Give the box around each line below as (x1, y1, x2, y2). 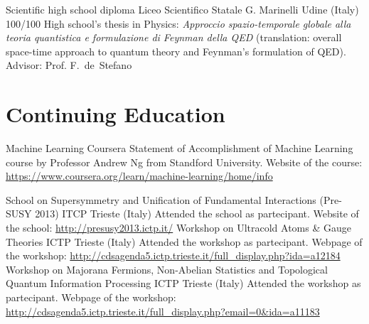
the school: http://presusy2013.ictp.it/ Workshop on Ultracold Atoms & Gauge (6, 220, 351, 235)
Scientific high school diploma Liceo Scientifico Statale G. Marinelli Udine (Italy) (6, 2, 359, 16)
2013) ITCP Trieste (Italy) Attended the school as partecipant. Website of (35, 206, 359, 221)
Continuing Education (6, 99, 225, 129)
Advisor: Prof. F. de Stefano (6, 58, 132, 72)
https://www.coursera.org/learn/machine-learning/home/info (6, 168, 273, 183)
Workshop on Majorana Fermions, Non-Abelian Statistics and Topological (6, 261, 328, 276)
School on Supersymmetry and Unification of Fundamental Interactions (6, 192, 316, 207)
